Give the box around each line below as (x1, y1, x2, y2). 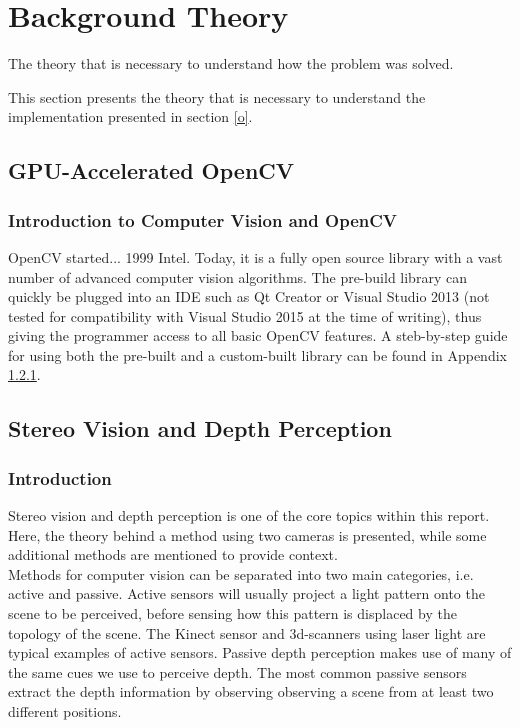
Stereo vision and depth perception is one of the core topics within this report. (8, 505, 490, 526)
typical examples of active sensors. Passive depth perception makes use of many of (8, 642, 512, 663)
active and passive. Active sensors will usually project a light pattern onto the (8, 583, 485, 604)
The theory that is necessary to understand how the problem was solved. (8, 53, 454, 74)
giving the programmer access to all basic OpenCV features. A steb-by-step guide (8, 325, 508, 346)
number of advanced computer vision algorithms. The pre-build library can (8, 266, 467, 287)
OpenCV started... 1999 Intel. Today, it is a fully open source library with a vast (8, 246, 503, 267)
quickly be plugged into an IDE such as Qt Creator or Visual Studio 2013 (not (8, 286, 490, 307)
